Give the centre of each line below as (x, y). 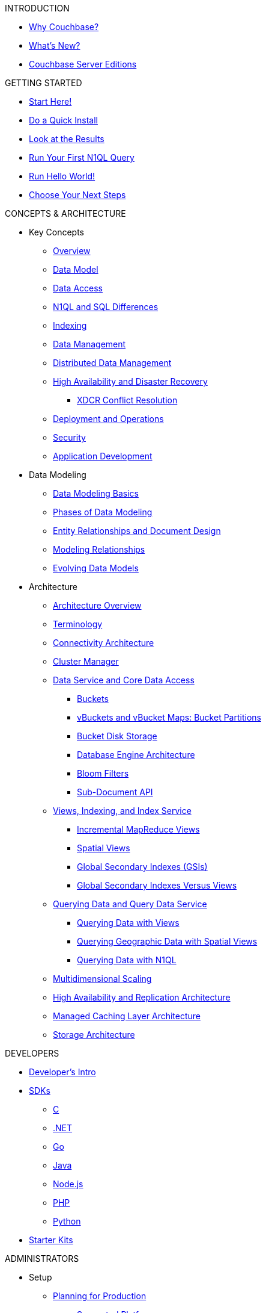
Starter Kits (51, 1240)
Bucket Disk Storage (117, 736)
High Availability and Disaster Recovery (130, 381)
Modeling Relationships (99, 549)
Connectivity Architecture (104, 643)
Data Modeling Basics (96, 493)
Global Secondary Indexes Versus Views (157, 885)
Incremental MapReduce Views (138, 829)
